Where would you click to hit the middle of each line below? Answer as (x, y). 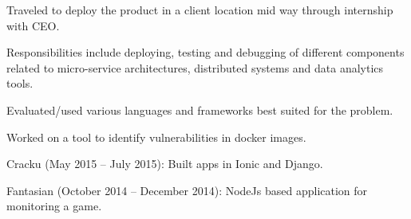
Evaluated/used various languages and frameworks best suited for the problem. (200, 109)
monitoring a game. (54, 206)
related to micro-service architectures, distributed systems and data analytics (195, 67)
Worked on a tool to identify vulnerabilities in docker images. (156, 137)
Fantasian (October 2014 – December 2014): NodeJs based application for (187, 190)
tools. (20, 83)
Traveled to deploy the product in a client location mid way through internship (200, 10)
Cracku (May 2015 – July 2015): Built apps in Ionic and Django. (165, 164)
